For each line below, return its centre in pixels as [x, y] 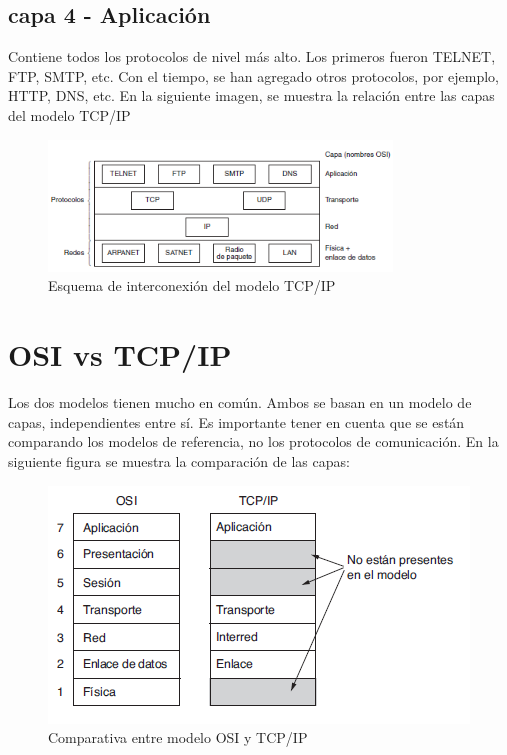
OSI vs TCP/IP [120, 354]
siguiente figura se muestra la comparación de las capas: [179, 460]
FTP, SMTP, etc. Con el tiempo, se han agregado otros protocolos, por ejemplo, [253, 75]
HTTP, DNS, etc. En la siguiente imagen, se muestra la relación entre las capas [251, 95]
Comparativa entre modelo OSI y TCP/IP [178, 737]
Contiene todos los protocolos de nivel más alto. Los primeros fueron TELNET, [252, 56]
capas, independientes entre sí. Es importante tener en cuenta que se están [236, 421]
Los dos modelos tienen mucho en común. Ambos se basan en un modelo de [240, 402]
